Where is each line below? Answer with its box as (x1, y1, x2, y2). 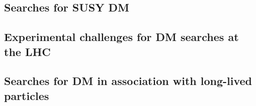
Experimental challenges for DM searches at (4, 29, 239, 44)
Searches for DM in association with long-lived (4, 73, 252, 88)
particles (4, 87, 49, 103)
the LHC (4, 43, 51, 59)
